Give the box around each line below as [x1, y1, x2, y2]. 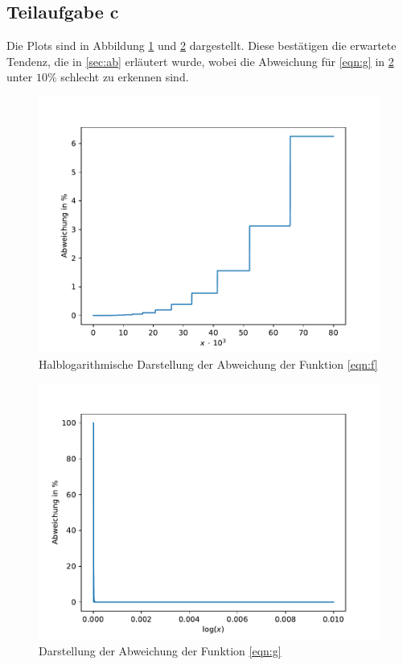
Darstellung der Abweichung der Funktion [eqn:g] [39, 642, 282, 659]
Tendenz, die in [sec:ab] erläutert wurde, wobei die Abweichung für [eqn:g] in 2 [6, 52, 394, 69]
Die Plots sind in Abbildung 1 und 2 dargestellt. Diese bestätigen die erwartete [6, 37, 397, 54]
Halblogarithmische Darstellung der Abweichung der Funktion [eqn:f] [39, 355, 378, 372]
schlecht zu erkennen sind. [60, 68, 189, 85]
